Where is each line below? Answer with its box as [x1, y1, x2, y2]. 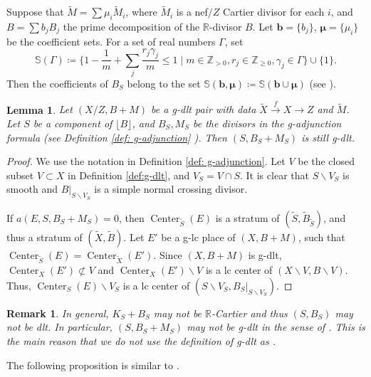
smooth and [6, 181, 58, 196]
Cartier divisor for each [223, 4, 325, 19]
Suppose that [6, 4, 64, 19]
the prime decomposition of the [63, 19, 200, 34]
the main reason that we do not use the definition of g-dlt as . [6, 334, 276, 349]
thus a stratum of [6, 229, 83, 244]
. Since [153, 247, 182, 262]
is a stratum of [215, 210, 280, 225]
